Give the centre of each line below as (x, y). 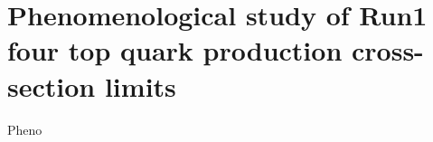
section (52, 85)
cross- (387, 50)
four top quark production (175, 50)
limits (140, 85)
